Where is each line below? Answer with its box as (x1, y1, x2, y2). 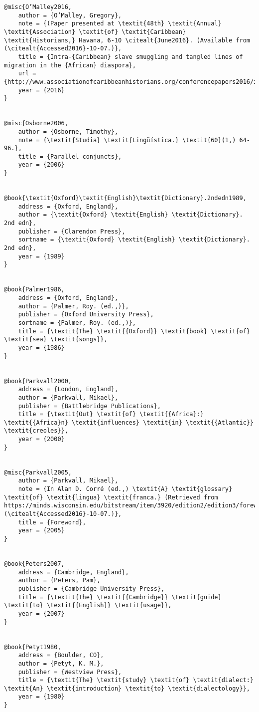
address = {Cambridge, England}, (18, 568, 129, 576)
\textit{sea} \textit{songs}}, (4, 336, 108, 343)
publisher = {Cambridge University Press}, (18, 585, 165, 592)
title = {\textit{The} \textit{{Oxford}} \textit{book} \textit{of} (18, 327, 250, 335)
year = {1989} (18, 252, 65, 260)
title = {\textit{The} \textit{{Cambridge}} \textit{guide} (18, 593, 222, 601)
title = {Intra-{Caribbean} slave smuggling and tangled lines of (18, 53, 243, 60)
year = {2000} (18, 436, 65, 443)
